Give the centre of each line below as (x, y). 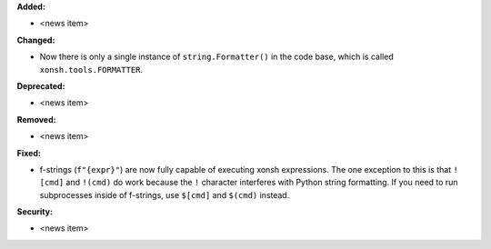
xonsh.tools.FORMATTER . (91, 69)
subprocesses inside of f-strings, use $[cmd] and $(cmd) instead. (165, 194)
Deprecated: (41, 85)
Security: (35, 212)
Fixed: (29, 153)
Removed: (36, 119)
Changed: (36, 40)
